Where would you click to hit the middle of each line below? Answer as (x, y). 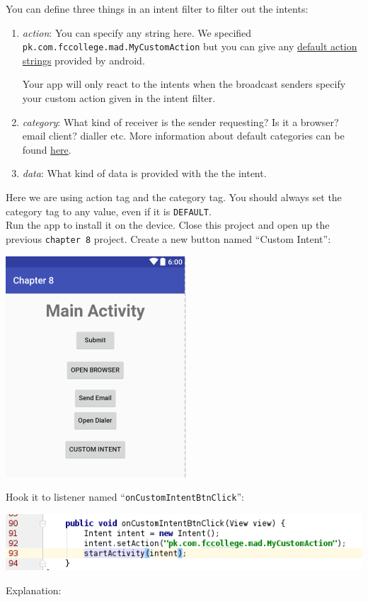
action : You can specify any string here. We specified (137, 32)
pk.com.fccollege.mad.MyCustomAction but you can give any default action (190, 46)
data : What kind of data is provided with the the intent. (144, 173)
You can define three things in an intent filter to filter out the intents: (157, 8)
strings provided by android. (84, 60)
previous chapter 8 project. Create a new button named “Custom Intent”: (168, 238)
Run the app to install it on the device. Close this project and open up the (168, 225)
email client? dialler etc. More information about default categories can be (183, 136)
